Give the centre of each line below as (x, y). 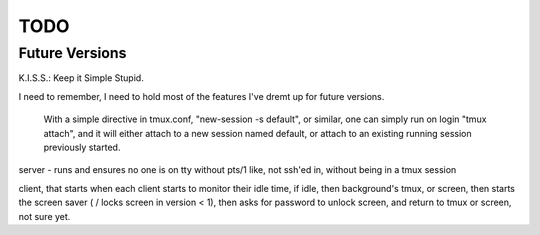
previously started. (82, 147)
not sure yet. (44, 216)
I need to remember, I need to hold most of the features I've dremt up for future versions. (201, 96)
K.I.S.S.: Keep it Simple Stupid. (81, 78)
